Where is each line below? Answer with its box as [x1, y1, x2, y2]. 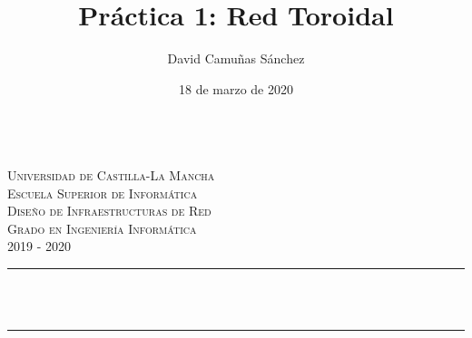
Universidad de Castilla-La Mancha [7, 165, 215, 184]
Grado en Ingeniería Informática [7, 218, 197, 237]
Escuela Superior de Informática [7, 183, 198, 202]
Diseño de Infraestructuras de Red [7, 201, 211, 220]
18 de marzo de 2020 [178, 79, 293, 98]
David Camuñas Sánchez [167, 49, 305, 68]
